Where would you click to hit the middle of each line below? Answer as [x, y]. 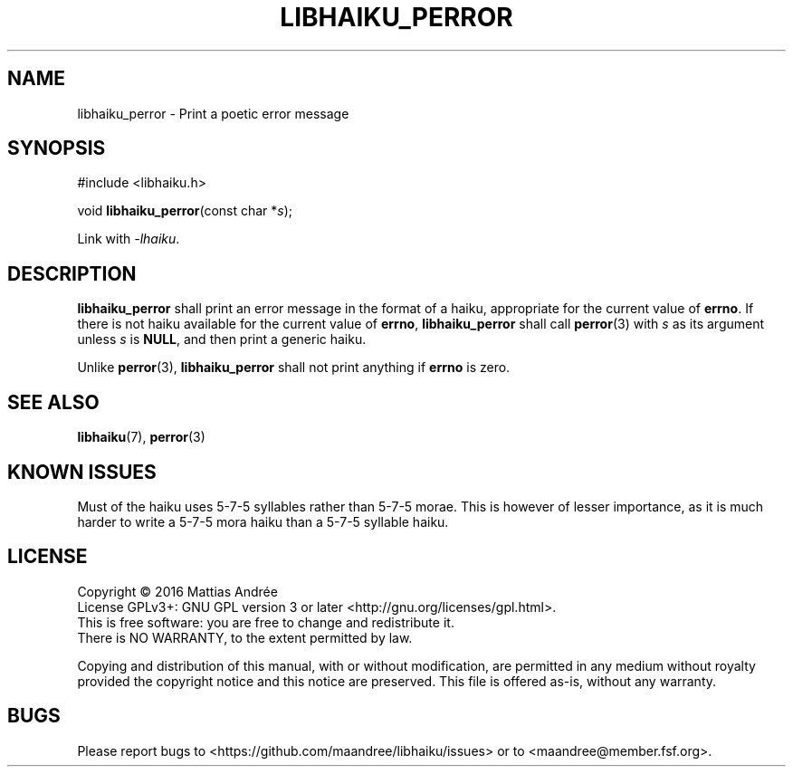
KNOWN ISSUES [82, 472]
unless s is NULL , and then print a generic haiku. [222, 339]
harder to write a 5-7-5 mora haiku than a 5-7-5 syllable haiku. [263, 521]
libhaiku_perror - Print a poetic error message [213, 113]
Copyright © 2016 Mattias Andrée [177, 591]
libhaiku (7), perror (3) [141, 437]
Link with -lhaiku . [129, 239]
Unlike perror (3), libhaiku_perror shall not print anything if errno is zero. [294, 368]
